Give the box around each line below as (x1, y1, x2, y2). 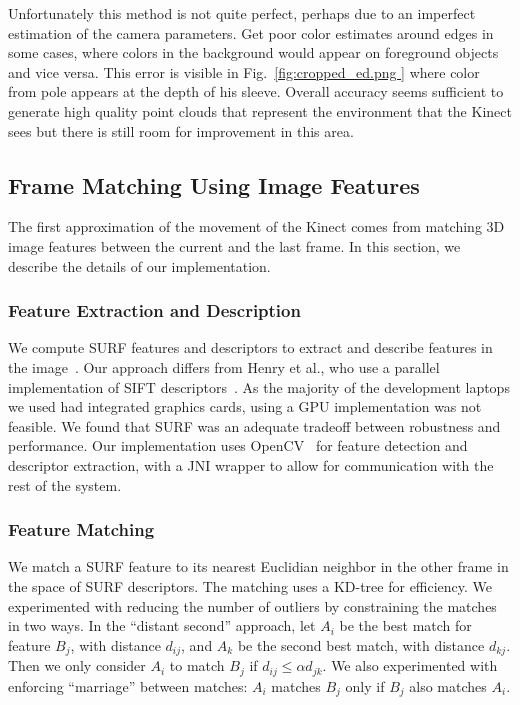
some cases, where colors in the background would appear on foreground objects (8, 42, 499, 63)
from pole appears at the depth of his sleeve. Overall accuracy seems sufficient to (8, 81, 504, 102)
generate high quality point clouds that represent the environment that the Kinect (8, 100, 512, 121)
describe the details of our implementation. (8, 255, 271, 276)
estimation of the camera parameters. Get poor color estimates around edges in (8, 22, 494, 43)
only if (345, 675, 385, 696)
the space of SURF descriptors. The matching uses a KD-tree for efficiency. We (8, 575, 493, 596)
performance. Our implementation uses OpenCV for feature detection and (8, 435, 468, 456)
